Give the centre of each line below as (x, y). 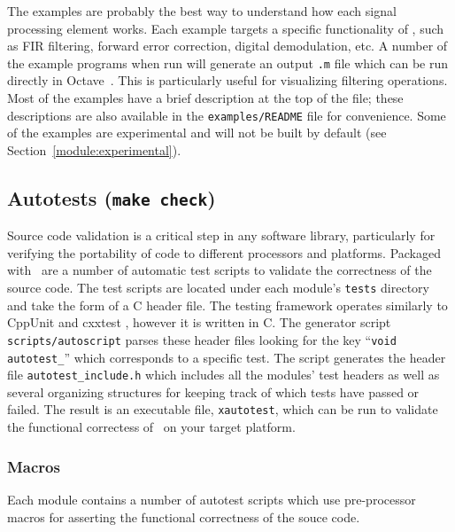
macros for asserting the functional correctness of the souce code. (184, 516)
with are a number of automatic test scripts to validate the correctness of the (220, 270)
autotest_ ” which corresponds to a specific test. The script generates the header (227, 357)
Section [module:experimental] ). (94, 149)
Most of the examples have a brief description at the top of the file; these (205, 98)
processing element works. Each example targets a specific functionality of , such (226, 28)
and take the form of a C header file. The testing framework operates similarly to (227, 305)
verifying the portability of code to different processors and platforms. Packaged (224, 252)
